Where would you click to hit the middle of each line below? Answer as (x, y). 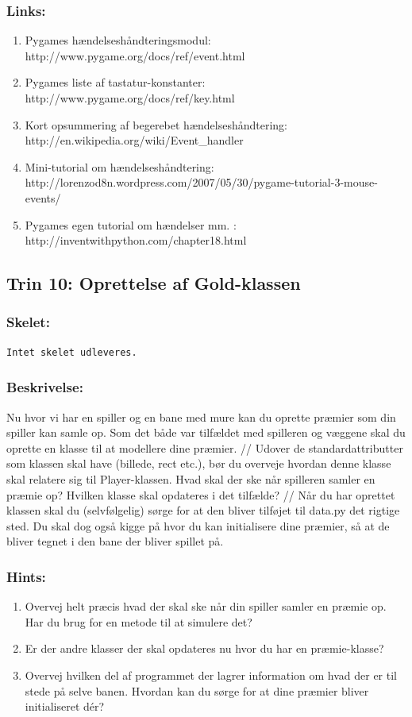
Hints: (26, 576)
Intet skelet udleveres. (72, 352)
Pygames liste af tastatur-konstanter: (115, 82)
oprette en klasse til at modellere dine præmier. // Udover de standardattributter (205, 447)
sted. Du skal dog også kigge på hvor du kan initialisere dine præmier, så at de (198, 525)
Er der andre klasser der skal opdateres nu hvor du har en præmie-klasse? (204, 648)
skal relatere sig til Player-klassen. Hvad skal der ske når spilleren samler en (191, 478)
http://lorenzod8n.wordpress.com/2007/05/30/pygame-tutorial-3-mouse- (201, 182)
